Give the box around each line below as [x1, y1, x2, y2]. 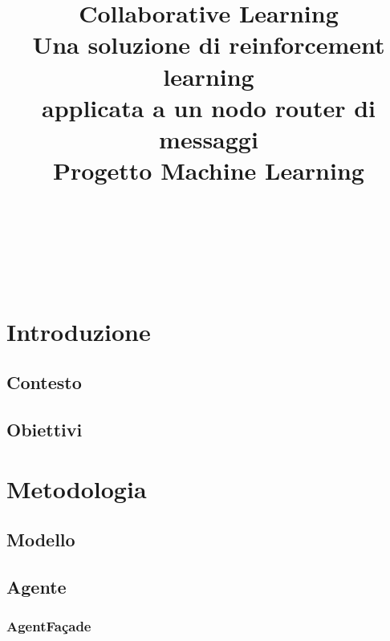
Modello [6, 527, 75, 552]
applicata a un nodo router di [42, 91, 376, 124]
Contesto [6, 370, 82, 395]
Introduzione [6, 314, 151, 347]
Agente [6, 574, 67, 599]
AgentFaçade [6, 616, 91, 636]
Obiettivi [6, 417, 83, 442]
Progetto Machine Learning [53, 154, 364, 187]
